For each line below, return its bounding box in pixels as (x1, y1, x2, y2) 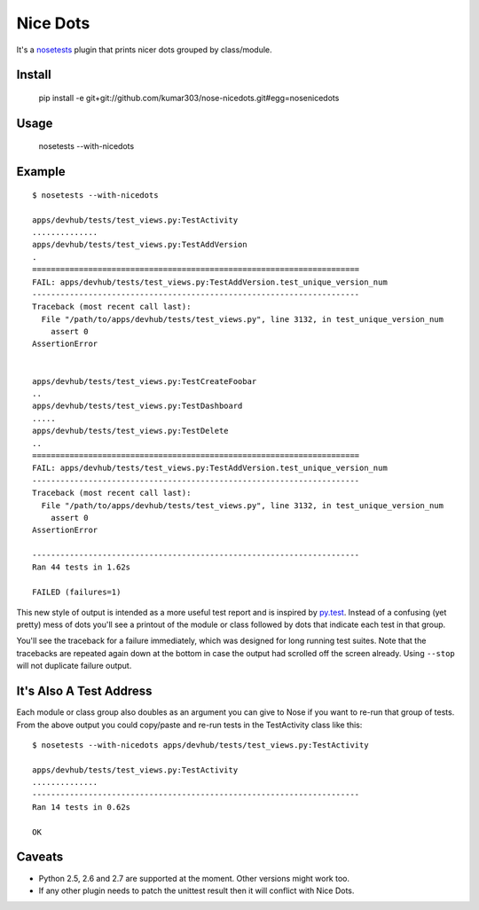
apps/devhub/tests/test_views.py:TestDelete (32, 426, 230, 436)
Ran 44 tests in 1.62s (32, 562, 131, 572)
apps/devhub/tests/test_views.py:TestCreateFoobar (32, 376, 257, 386)
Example (16, 164, 66, 179)
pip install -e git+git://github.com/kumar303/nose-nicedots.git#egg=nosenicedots (38, 92, 340, 103)
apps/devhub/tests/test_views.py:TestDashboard (32, 401, 243, 412)
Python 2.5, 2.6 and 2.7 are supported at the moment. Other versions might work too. (38, 873, 350, 883)
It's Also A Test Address (16, 684, 153, 699)
